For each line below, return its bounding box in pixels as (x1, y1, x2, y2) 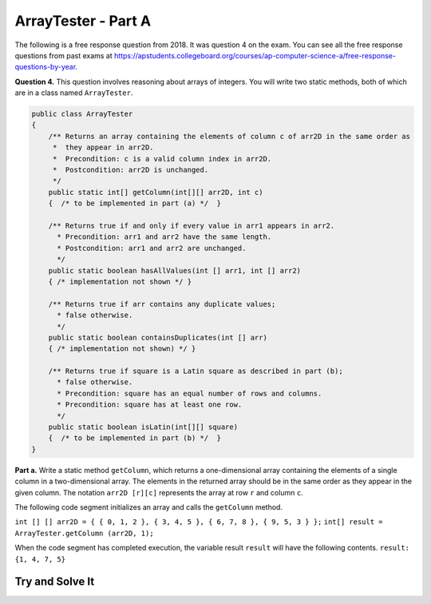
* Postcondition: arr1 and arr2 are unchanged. (57, 244, 247, 252)
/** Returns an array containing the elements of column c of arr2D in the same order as (48, 132, 411, 141)
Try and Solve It (14, 575, 95, 589)
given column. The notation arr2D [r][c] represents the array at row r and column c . (14, 487, 303, 497)
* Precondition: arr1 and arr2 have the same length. (57, 232, 272, 241)
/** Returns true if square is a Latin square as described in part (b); (48, 367, 343, 376)
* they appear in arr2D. (52, 143, 155, 152)
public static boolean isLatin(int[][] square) (48, 423, 239, 431)
